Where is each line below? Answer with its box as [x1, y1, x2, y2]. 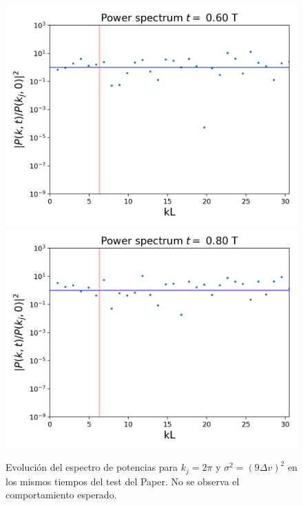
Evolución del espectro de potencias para [6, 460, 178, 474]
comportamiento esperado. [6, 487, 117, 502]
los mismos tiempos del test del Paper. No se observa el [6, 474, 240, 488]
